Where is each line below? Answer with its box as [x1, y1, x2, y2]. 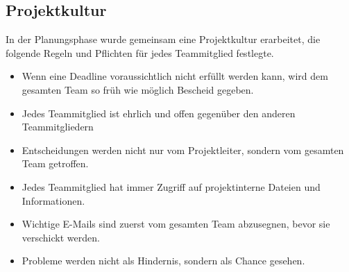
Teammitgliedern [22, 119, 94, 134]
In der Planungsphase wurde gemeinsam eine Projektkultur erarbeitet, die [6, 32, 321, 46]
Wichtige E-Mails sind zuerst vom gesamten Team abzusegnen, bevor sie [22, 216, 330, 231]
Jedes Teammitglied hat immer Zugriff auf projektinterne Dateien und [22, 179, 321, 194]
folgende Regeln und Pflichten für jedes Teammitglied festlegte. [6, 45, 274, 60]
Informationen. [22, 193, 85, 207]
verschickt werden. [22, 230, 100, 244]
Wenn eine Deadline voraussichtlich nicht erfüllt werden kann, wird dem [22, 69, 328, 83]
